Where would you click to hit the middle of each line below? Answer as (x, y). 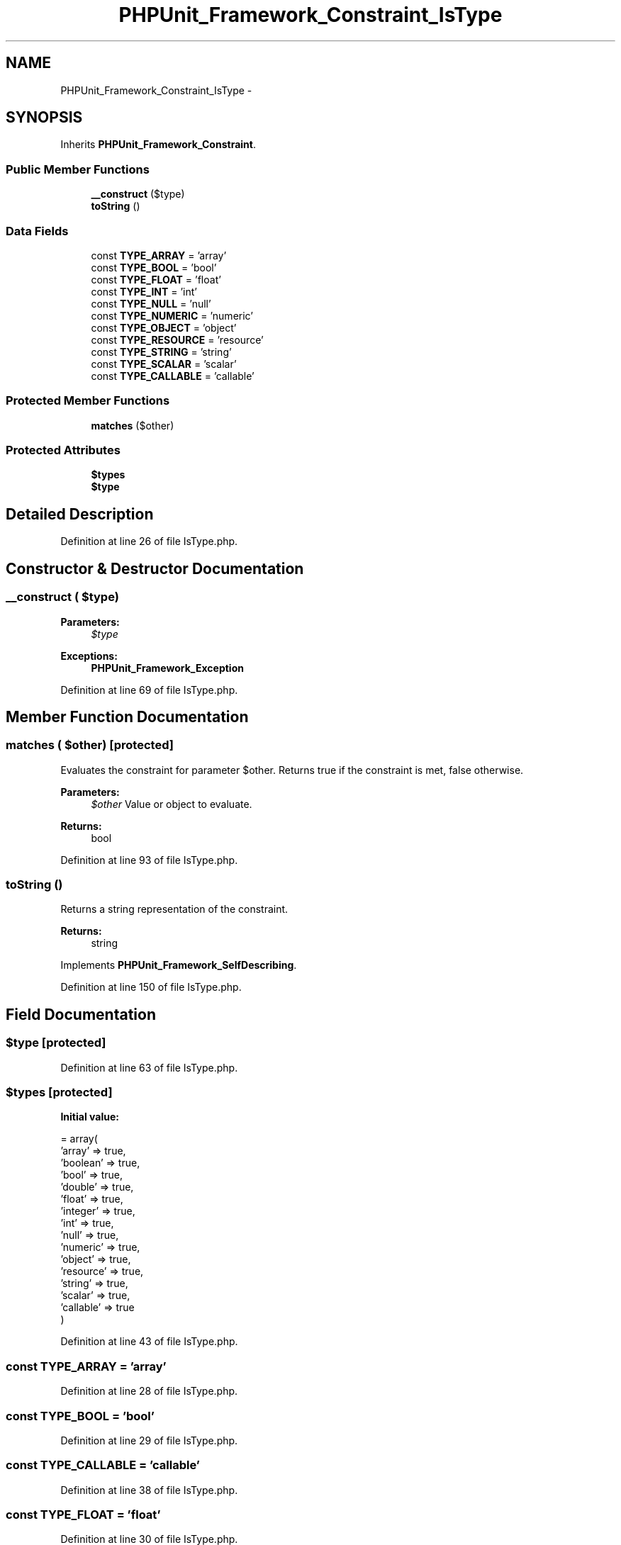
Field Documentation (81, 1014)
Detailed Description (80, 514)
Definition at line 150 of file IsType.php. (151, 987)
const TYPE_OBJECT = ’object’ (164, 327)
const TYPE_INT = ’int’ (144, 291)
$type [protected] (56, 1043)
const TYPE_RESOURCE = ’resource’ (177, 339)
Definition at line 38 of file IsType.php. (149, 1490)
